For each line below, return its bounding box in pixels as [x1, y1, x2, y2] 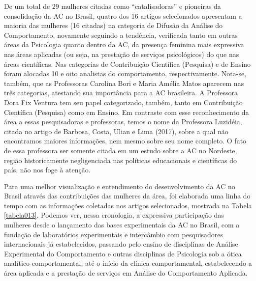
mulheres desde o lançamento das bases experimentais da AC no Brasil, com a [4, 220, 240, 230]
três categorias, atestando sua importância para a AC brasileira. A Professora [4, 87, 238, 98]
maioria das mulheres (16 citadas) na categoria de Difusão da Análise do [4, 20, 223, 30]
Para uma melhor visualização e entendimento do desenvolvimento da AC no [4, 181, 235, 191]
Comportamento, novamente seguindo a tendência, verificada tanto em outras [4, 29, 238, 40]
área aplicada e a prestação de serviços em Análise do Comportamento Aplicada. [4, 268, 248, 278]
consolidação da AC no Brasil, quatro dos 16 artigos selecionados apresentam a [4, 10, 242, 21]
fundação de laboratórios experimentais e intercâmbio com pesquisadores [4, 229, 224, 239]
